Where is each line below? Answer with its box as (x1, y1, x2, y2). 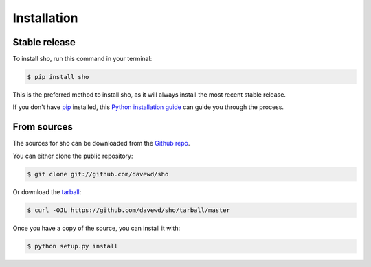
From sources (12, 121, 74, 133)
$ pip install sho (27, 73, 89, 81)
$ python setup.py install (27, 242, 118, 250)
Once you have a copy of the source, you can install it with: (12, 224, 181, 232)
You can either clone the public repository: (12, 152, 133, 160)
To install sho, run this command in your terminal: (12, 55, 153, 63)
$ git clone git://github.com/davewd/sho (27, 170, 169, 178)
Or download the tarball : (12, 187, 82, 196)
